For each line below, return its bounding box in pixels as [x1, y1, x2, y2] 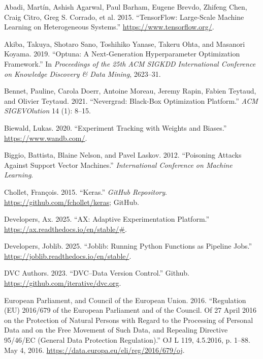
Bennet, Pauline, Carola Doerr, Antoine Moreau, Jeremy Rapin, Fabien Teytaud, [4, 85, 256, 96]
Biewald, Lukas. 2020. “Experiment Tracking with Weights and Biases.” [4, 122, 227, 133]
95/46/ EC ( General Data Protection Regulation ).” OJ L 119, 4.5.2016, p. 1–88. [4, 335, 250, 345]
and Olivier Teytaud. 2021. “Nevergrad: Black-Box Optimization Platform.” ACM [4, 95, 258, 106]
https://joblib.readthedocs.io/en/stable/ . [4, 250, 131, 261]
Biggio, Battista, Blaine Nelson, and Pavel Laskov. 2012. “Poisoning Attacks [4, 149, 242, 160]
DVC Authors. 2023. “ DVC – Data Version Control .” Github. [4, 267, 189, 278]
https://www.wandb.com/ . [4, 132, 87, 143]
